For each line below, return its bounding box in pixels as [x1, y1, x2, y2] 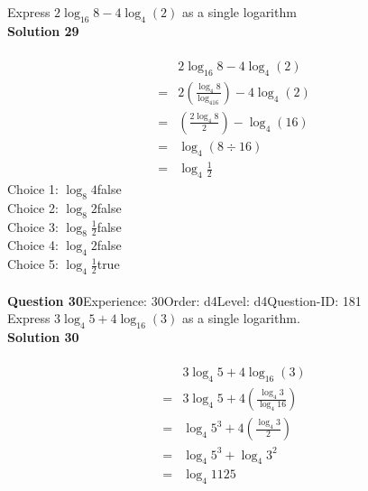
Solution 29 [7, 21, 79, 40]
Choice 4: [7, 236, 59, 255]
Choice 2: [7, 198, 59, 217]
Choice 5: [7, 255, 59, 273]
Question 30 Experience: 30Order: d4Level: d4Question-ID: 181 [7, 291, 362, 310]
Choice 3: [7, 217, 59, 236]
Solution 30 [7, 328, 79, 347]
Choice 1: [7, 180, 59, 199]
